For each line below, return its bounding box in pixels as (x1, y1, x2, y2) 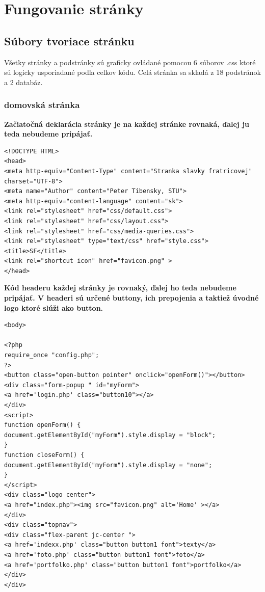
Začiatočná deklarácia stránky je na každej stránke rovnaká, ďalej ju (4, 118, 250, 129)
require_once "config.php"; (4, 352, 99, 359)
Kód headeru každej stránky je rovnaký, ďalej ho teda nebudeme (4, 282, 236, 293)
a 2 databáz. (4, 76, 43, 87)
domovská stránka (4, 98, 80, 111)
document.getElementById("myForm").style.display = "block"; (4, 431, 216, 439)
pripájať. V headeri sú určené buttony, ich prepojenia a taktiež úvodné (4, 292, 259, 303)
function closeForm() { (4, 451, 85, 459)
